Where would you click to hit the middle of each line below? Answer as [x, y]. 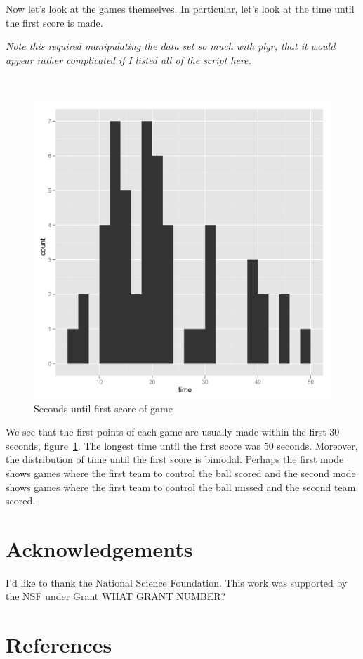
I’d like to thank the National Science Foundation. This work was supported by [177, 582]
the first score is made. [54, 22]
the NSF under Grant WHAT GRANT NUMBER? [116, 596]
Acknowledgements [99, 548]
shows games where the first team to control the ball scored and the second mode [181, 472]
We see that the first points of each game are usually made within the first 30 [173, 432]
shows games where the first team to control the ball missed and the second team [181, 487]
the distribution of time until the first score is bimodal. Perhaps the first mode [175, 459]
